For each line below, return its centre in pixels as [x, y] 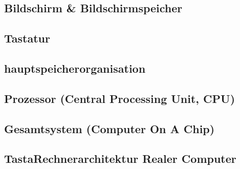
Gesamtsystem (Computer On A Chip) [110, 128]
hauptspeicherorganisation [75, 68]
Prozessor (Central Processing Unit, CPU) [120, 98]
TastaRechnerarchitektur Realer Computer [120, 159]
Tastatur [27, 38]
